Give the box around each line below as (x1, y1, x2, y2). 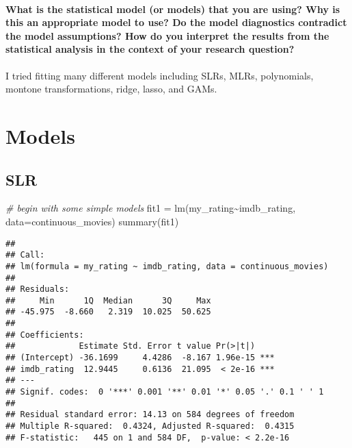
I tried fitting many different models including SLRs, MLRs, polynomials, (5, 68, 314, 82)
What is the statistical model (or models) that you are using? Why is (5, 1, 340, 16)
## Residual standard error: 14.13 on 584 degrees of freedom (5, 410, 295, 420)
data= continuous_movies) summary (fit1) (5, 214, 179, 228)
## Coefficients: (5, 329, 84, 340)
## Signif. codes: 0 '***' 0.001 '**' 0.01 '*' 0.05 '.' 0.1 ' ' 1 (5, 387, 324, 397)
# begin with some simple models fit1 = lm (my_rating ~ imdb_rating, (5, 201, 296, 215)
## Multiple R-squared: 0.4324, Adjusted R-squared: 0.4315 (5, 421, 295, 432)
